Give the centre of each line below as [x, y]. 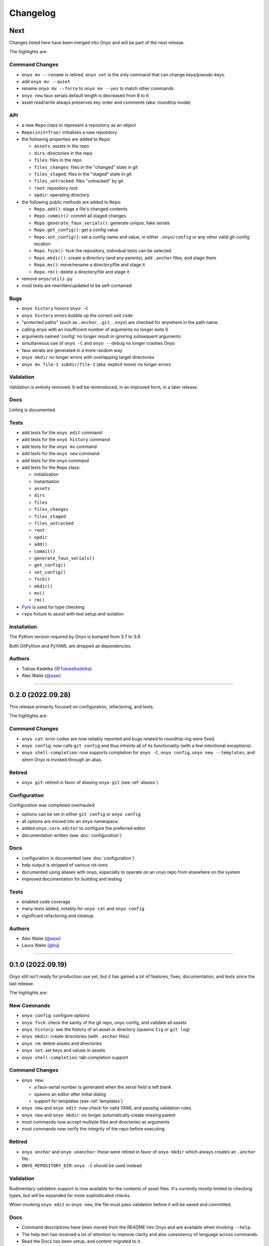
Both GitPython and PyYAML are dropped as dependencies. [70, 646]
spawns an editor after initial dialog [70, 1094]
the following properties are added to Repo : [66, 139]
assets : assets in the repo [62, 146]
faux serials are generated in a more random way [72, 350]
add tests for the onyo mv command [59, 447]
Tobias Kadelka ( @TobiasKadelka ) [57, 668]
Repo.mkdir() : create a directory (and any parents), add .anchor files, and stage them [125, 258]
